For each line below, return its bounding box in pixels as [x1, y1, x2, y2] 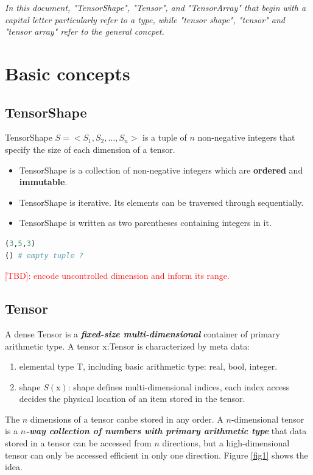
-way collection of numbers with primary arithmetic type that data [26, 424, 307, 437]
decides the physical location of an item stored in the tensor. [19, 392, 245, 405]
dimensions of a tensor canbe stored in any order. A [30, 412, 223, 425]
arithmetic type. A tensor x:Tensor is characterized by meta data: [5, 339, 250, 352]
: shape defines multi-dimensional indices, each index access [68, 380, 290, 393]
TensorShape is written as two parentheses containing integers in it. [19, 216, 272, 229]
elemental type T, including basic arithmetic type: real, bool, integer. [19, 360, 278, 373]
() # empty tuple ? [5, 251, 83, 260]
